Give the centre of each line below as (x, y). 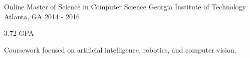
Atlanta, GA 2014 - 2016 (42, 16)
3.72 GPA (19, 33)
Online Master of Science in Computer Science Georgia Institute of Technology (125, 6)
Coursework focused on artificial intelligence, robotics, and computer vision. (120, 49)
